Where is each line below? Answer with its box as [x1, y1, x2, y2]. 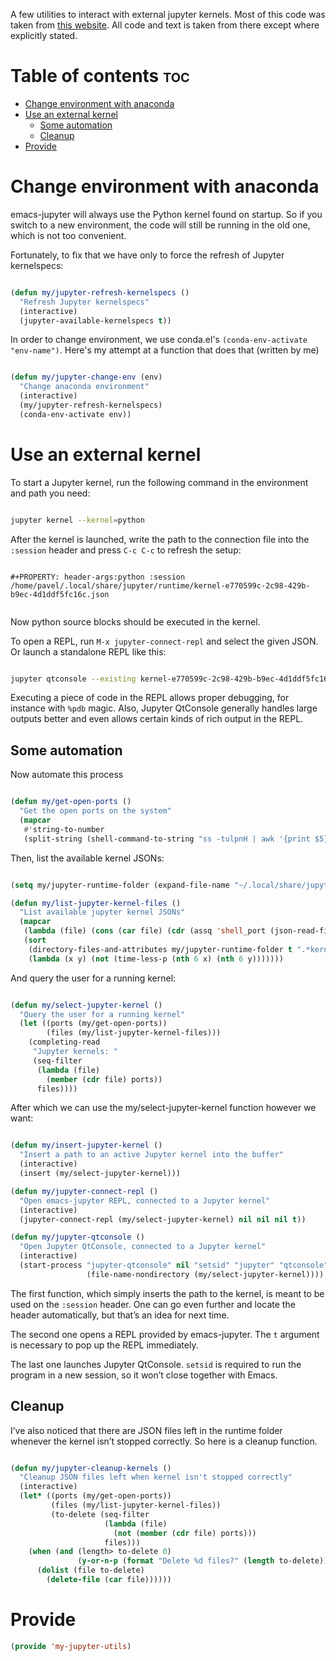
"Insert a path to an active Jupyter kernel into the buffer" [19, 1150, 284, 1160]
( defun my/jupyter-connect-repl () [10, 1186, 159, 1196]
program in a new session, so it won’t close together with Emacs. [10, 1369, 278, 1381]
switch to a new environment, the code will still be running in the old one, [10, 219, 311, 231]
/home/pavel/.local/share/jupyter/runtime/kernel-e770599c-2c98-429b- [10, 580, 311, 591]
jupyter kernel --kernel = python [10, 515, 145, 525]
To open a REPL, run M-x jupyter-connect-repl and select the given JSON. [10, 635, 319, 647]
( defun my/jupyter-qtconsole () [10, 1232, 145, 1243]
